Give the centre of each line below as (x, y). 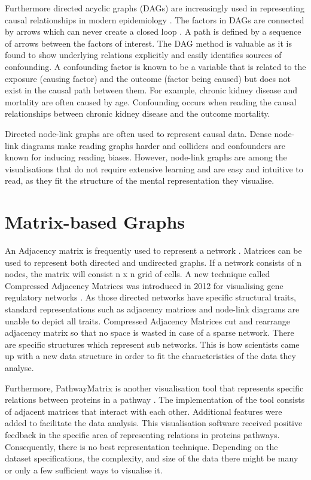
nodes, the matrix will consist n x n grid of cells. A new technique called (138, 274)
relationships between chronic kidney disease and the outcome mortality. (138, 113)
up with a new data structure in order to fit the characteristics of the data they (150, 356)
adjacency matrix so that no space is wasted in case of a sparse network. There (150, 332)
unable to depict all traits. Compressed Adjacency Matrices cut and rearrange (147, 320)
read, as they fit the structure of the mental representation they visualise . (140, 180)
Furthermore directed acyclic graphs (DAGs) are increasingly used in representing (155, 8)
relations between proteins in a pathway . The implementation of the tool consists (155, 400)
